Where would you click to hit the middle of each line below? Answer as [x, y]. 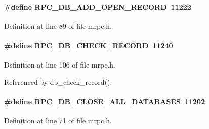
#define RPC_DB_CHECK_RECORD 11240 [89, 45]
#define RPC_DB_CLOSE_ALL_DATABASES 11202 [105, 101]
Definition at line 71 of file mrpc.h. [58, 121]
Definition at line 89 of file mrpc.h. [58, 25]
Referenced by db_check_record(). [58, 81]
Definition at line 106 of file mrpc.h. [60, 65]
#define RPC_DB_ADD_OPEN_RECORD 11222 [98, 6]
